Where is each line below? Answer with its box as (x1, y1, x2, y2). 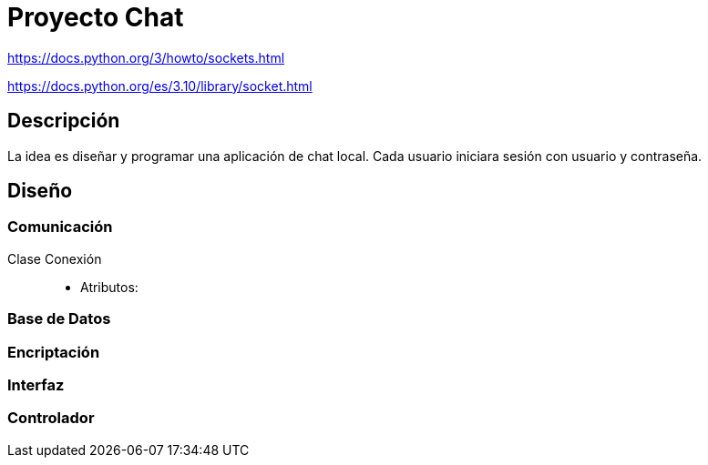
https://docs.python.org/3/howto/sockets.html (7, 49, 285, 66)
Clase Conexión (7, 250, 102, 267)
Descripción (7, 109, 120, 133)
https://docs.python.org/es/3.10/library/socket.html (7, 77, 313, 94)
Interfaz (7, 375, 65, 394)
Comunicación (7, 217, 113, 237)
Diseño (7, 179, 73, 203)
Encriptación (7, 342, 100, 361)
